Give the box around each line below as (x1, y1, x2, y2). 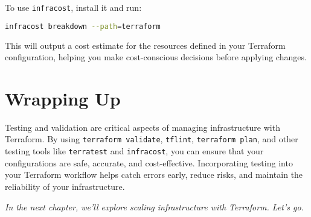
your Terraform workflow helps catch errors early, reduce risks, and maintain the (5, 168, 303, 181)
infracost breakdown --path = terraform (5, 22, 161, 31)
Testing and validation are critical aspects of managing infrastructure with (5, 121, 280, 133)
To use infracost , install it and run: (5, 1, 142, 13)
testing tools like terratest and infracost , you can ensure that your (5, 145, 264, 157)
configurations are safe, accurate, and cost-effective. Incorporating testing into (5, 156, 293, 169)
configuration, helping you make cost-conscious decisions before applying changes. (5, 51, 307, 63)
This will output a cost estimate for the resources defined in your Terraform (5, 39, 286, 51)
